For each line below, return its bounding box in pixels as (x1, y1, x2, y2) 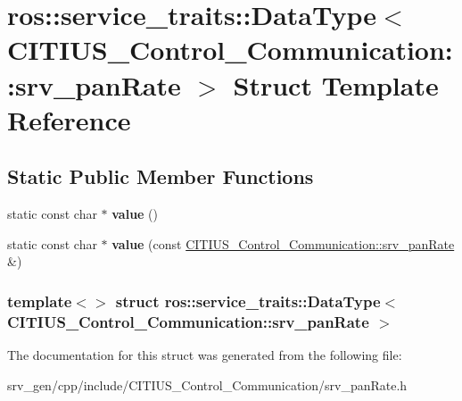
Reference (7, 101, 131, 138)
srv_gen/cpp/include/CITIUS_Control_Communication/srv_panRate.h (7, 375, 408, 394)
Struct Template (233, 66, 439, 103)
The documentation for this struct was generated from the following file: (7, 346, 402, 364)
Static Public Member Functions (7, 163, 314, 190)
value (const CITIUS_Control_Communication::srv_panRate (111, 234, 455, 253)
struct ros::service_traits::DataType (115, 289, 381, 312)
